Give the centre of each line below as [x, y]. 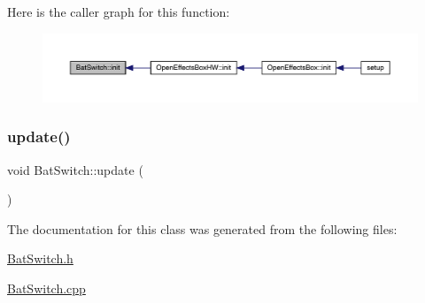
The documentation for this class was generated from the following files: [202, 228]
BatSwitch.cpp [46, 288]
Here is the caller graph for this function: [119, 11]
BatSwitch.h [40, 258]
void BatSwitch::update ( [75, 169]
